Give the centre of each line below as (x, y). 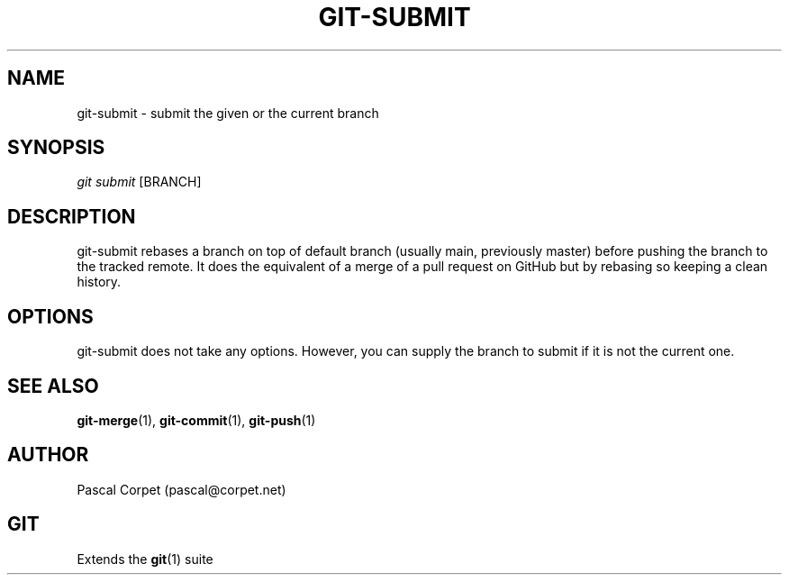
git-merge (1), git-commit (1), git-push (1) (196, 420)
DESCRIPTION (72, 216)
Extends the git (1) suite (145, 559)
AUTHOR (48, 455)
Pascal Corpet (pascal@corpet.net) (181, 489)
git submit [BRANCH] (139, 182)
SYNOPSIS (56, 148)
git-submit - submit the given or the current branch (228, 113)
